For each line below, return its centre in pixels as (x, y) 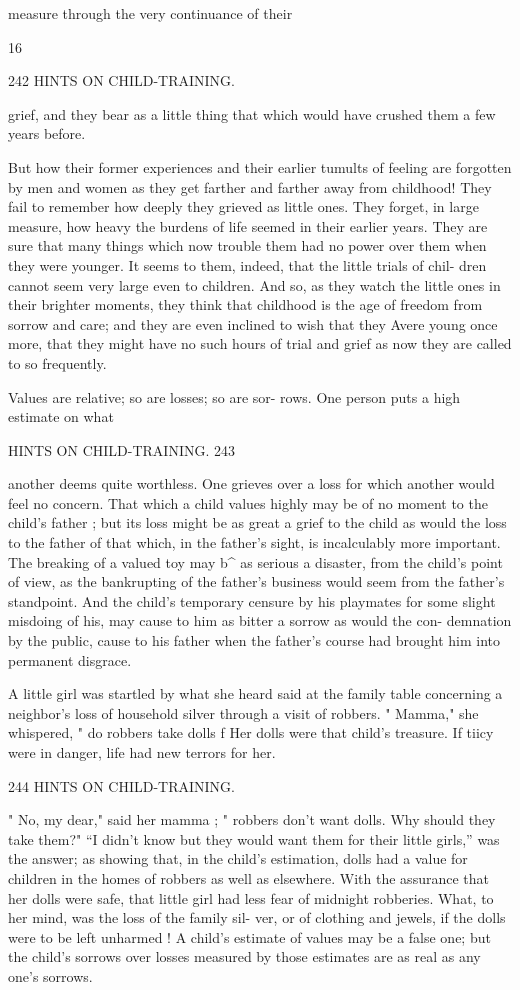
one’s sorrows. (50, 975)
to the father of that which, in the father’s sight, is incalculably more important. (254, 542)
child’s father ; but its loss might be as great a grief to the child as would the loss (257, 522)
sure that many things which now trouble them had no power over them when (247, 245)
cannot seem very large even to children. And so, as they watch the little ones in (254, 284)
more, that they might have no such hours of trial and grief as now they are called (260, 343)
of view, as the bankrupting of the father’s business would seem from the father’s (256, 581)
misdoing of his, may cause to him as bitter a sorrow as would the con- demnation (260, 620)
